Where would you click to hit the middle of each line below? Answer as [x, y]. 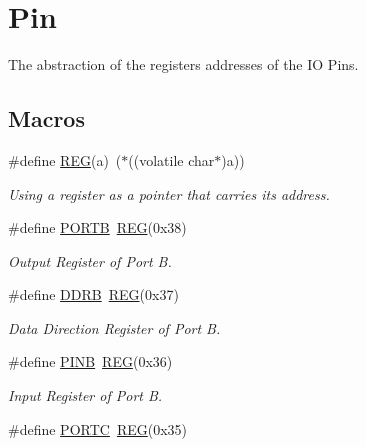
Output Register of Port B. [90, 260]
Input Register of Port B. [85, 395]
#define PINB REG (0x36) [90, 361]
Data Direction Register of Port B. [114, 327]
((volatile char [171, 159]
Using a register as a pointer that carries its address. [169, 193]
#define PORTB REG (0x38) [97, 227]
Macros [46, 118]
